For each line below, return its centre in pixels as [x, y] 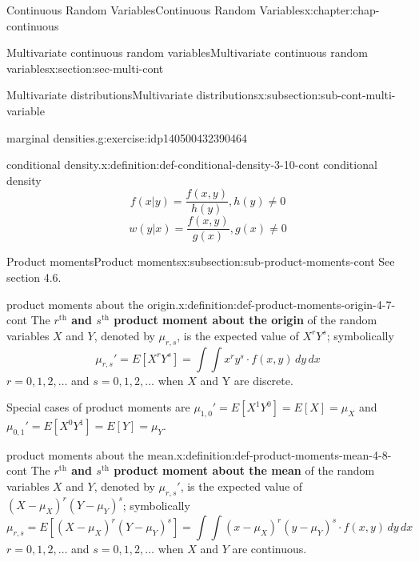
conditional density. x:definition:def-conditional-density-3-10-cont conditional [192, 165]
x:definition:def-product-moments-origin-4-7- [287, 304]
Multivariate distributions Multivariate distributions [132, 95]
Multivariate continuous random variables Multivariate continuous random [187, 52]
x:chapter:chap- [342, 10]
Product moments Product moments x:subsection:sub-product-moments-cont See [201, 261]
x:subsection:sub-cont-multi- [327, 95]
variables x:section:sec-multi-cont [85, 68]
